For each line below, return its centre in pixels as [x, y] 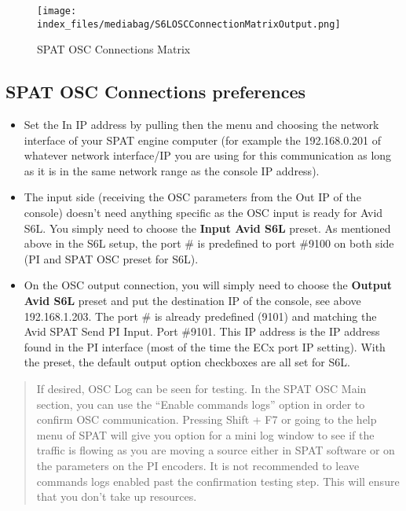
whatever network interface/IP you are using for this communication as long [208, 155]
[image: [57, 11]
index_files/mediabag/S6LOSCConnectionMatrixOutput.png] [189, 24]
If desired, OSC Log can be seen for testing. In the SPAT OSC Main [201, 389]
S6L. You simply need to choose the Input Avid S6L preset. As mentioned [207, 228]
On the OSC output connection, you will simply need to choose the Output [208, 285]
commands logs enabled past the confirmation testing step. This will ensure [218, 481]
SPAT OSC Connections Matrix [114, 49]
